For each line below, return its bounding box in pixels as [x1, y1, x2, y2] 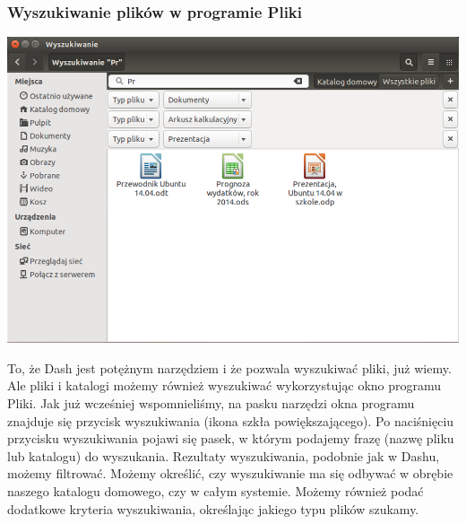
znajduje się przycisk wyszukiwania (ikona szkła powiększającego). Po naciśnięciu [7, 411, 454, 430]
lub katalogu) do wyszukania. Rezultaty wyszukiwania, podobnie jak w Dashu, [7, 446, 440, 465]
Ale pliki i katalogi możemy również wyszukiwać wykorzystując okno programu [7, 376, 442, 395]
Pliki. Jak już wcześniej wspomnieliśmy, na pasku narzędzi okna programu [7, 393, 415, 412]
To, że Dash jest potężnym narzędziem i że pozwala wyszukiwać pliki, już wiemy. [7, 358, 452, 377]
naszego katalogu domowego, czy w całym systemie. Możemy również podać [7, 481, 424, 500]
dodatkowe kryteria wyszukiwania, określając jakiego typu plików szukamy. [7, 499, 419, 518]
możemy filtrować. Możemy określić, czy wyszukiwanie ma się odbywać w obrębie [7, 464, 453, 483]
